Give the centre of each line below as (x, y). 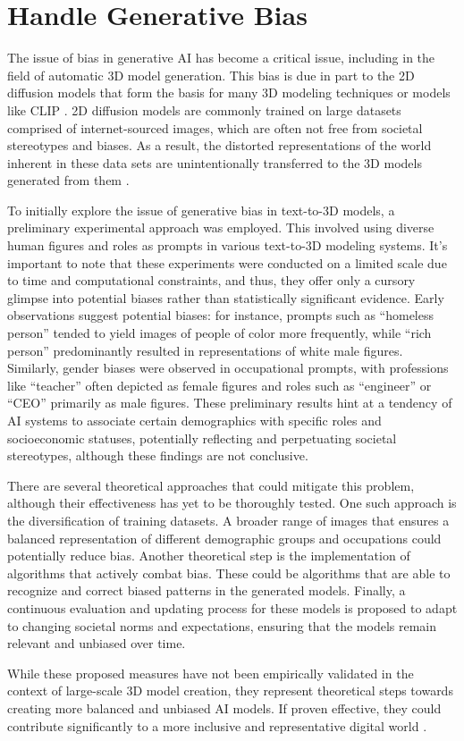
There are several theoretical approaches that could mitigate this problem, (211, 485)
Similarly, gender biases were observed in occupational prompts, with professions (228, 368)
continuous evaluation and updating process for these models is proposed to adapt (232, 607)
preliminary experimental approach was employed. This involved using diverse (221, 227)
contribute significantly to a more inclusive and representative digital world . (217, 725)
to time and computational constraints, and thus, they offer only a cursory (211, 280)
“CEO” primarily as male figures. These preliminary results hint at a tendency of (230, 403)
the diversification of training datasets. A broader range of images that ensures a (228, 520)
